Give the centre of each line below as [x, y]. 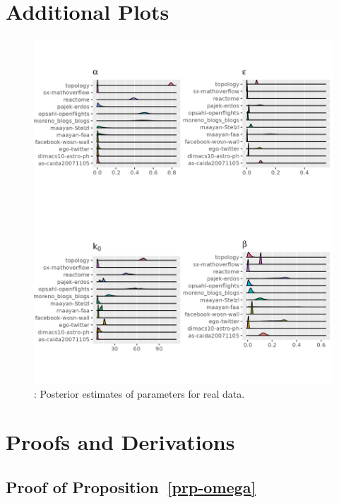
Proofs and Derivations [120, 442]
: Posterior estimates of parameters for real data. [139, 393]
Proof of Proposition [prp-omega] [131, 486]
